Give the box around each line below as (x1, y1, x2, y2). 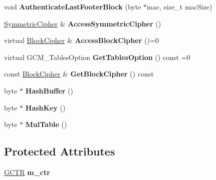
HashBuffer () (25, 85, 73, 95)
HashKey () (25, 102, 66, 112)
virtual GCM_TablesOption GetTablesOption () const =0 (4, 51, 190, 62)
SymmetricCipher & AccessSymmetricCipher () (4, 18, 161, 28)
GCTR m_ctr (4, 166, 50, 177)
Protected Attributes (4, 143, 115, 159)
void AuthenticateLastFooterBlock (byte (4, 1, 141, 11)
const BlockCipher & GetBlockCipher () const (4, 68, 154, 79)
